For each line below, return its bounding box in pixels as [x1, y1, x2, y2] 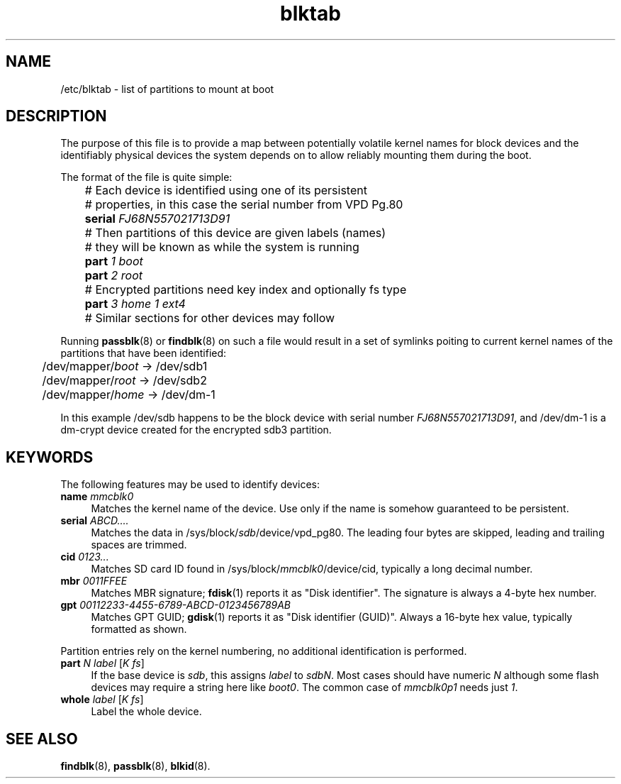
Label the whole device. [91, 705, 202, 718]
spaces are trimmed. [91, 539, 187, 551]
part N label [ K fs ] [60, 657, 145, 670]
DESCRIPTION [6, 107, 107, 126]
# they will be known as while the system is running [84, 240, 359, 255]
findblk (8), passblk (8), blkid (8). [60, 760, 211, 773]
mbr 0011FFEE [60, 575, 128, 587]
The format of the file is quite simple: [60, 171, 233, 184]
